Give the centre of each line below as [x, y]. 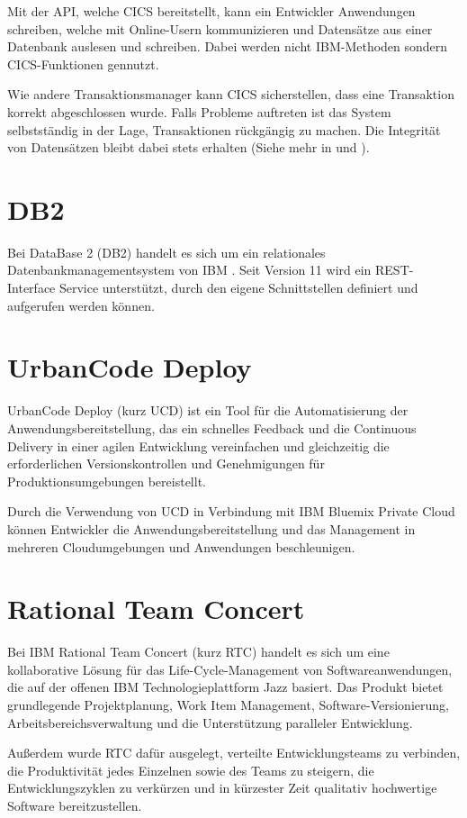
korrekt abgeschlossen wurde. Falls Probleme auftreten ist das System [199, 111]
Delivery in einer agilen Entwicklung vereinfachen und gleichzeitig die [198, 445]
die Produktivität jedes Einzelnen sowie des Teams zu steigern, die [191, 770]
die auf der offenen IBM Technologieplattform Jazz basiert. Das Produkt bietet [225, 687]
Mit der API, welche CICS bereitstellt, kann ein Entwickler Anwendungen [211, 11]
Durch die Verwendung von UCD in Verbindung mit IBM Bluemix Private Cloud [231, 511]
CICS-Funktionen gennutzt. [83, 64]
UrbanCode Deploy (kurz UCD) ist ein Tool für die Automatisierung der [208, 410]
